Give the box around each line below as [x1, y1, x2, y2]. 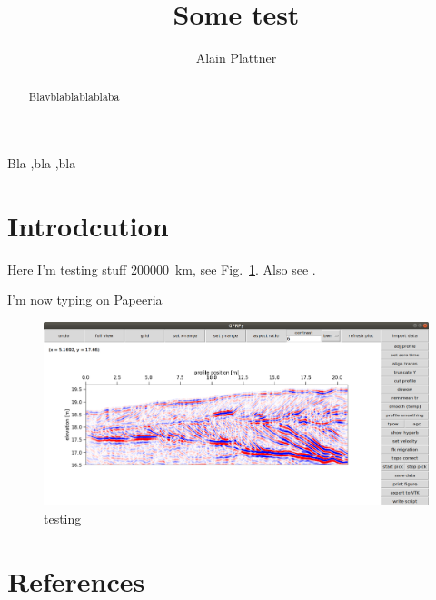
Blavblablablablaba [28, 88, 120, 104]
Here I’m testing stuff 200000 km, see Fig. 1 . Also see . [7, 259, 316, 278]
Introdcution [7, 206, 169, 244]
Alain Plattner [195, 48, 277, 67]
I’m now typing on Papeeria [7, 290, 163, 309]
